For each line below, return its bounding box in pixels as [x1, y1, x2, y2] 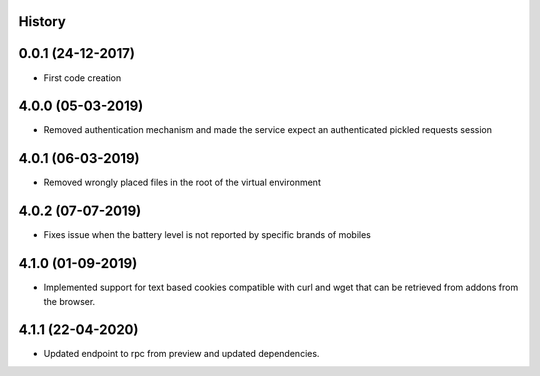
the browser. [43, 295, 96, 307]
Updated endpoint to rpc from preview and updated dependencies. [43, 348, 320, 360]
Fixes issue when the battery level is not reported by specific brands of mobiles [43, 229, 372, 241]
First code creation [43, 71, 122, 84]
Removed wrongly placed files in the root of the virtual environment [43, 176, 322, 189]
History [18, 13, 67, 30]
